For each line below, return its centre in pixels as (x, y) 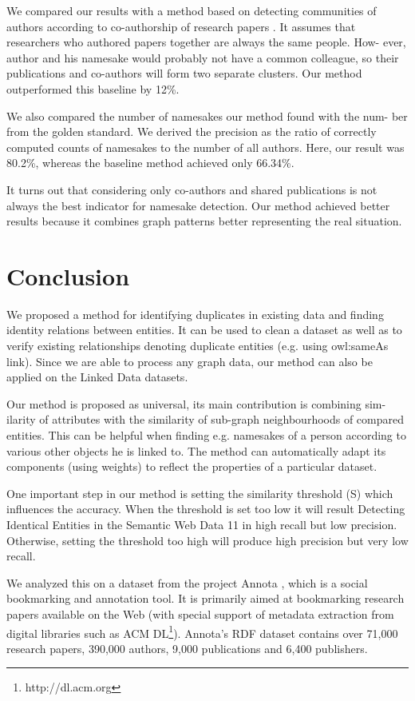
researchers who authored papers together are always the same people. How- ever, (206, 42)
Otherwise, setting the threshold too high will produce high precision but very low (207, 540)
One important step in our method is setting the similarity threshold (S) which (200, 493)
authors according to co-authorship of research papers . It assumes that (181, 26)
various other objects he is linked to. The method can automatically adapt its (196, 450)
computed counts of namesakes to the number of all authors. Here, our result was (206, 147)
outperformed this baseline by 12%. (93, 88)
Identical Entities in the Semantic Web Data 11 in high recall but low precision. (202, 524)
